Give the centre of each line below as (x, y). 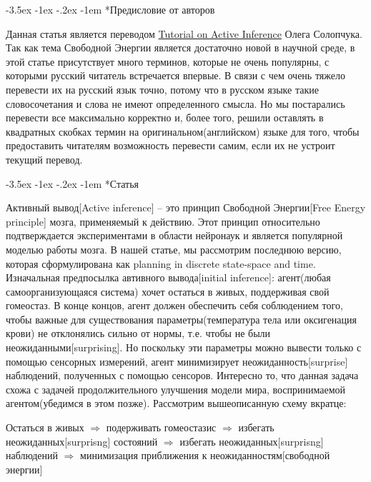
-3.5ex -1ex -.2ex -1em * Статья (73, 183)
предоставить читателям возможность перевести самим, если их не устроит (170, 145)
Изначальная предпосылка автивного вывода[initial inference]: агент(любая (168, 277)
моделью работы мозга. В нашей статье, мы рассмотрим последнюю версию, (174, 249)
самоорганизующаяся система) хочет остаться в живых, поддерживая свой (168, 291)
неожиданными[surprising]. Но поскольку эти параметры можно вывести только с (184, 347)
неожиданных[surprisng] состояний (82, 441)
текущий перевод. (44, 159)
